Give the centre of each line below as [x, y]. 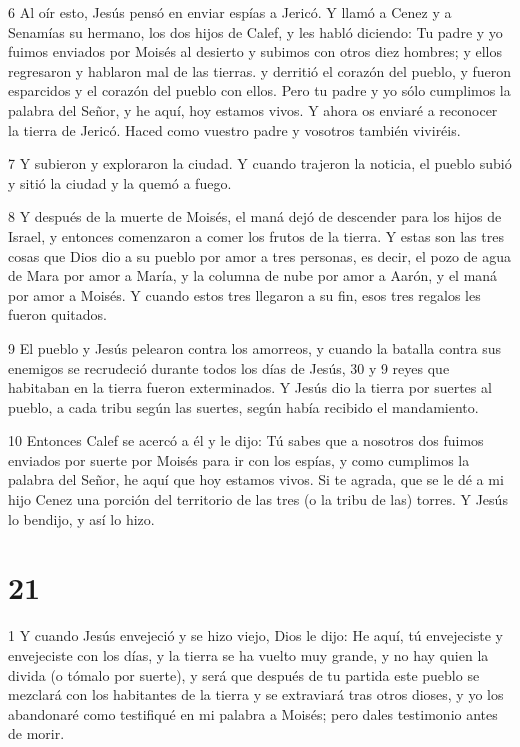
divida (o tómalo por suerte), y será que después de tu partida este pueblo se [244, 674]
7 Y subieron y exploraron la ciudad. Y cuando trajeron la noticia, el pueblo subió [260, 163]
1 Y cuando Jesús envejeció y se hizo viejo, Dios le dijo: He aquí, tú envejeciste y [255, 635]
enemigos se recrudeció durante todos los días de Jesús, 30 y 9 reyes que [229, 367]
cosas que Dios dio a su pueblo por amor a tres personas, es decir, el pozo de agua [260, 255]
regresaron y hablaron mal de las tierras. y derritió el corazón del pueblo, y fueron [260, 70]
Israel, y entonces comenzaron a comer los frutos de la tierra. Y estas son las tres [256, 235]
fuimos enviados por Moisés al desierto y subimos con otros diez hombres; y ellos [255, 51]
